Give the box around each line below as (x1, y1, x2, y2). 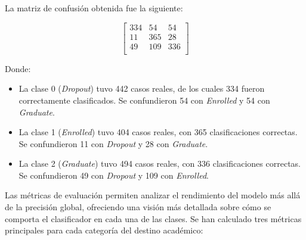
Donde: (5, 62, 31, 74)
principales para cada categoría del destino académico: (5, 224, 203, 236)
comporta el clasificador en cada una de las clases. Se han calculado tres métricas (5, 212, 302, 225)
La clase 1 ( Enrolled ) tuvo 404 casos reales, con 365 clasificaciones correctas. (18, 126, 298, 138)
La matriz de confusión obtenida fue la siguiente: (5, 2, 183, 14)
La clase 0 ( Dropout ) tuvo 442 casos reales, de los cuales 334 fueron (18, 82, 265, 95)
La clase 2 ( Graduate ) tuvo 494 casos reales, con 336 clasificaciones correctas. (18, 157, 301, 170)
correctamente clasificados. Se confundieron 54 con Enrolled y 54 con (18, 93, 270, 106)
